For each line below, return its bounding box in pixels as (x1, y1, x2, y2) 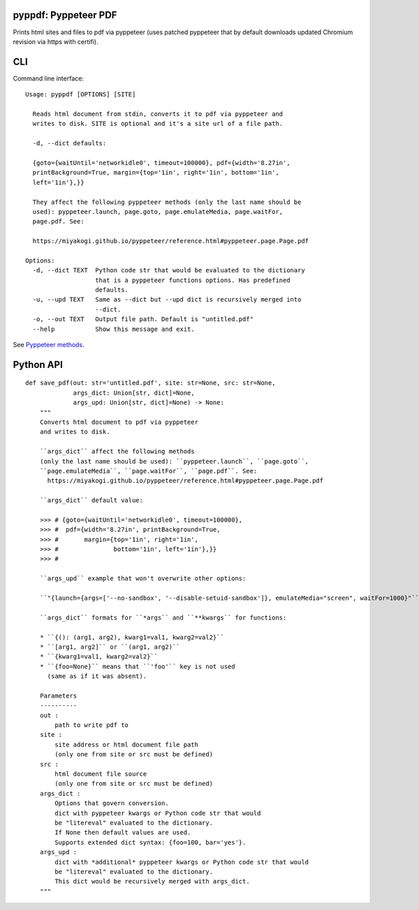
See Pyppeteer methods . (13, 340, 85, 348)
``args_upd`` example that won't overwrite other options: (39, 575, 247, 582)
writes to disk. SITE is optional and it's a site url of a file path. (32, 119, 284, 128)
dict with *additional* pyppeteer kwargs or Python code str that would (54, 858, 309, 866)
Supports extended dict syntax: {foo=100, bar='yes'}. (54, 838, 247, 846)
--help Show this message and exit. (32, 325, 195, 333)
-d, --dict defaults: (32, 140, 107, 147)
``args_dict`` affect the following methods (39, 448, 195, 455)
